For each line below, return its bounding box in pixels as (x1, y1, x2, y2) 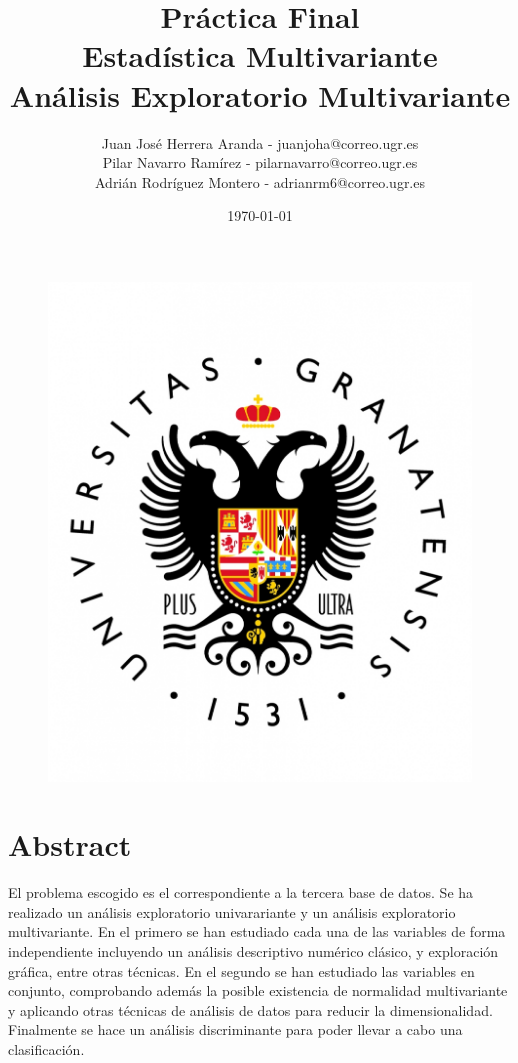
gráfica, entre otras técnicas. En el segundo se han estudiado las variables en (8, 960, 475, 981)
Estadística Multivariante (82, 35, 438, 76)
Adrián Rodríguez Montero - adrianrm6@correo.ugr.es (94, 171, 425, 192)
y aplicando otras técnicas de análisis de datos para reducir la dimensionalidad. (8, 999, 493, 1020)
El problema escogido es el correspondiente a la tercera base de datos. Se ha (8, 882, 474, 903)
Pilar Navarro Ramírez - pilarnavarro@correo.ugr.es (102, 152, 418, 173)
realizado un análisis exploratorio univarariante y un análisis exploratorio (8, 901, 456, 922)
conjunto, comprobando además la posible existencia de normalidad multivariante (8, 980, 508, 1001)
